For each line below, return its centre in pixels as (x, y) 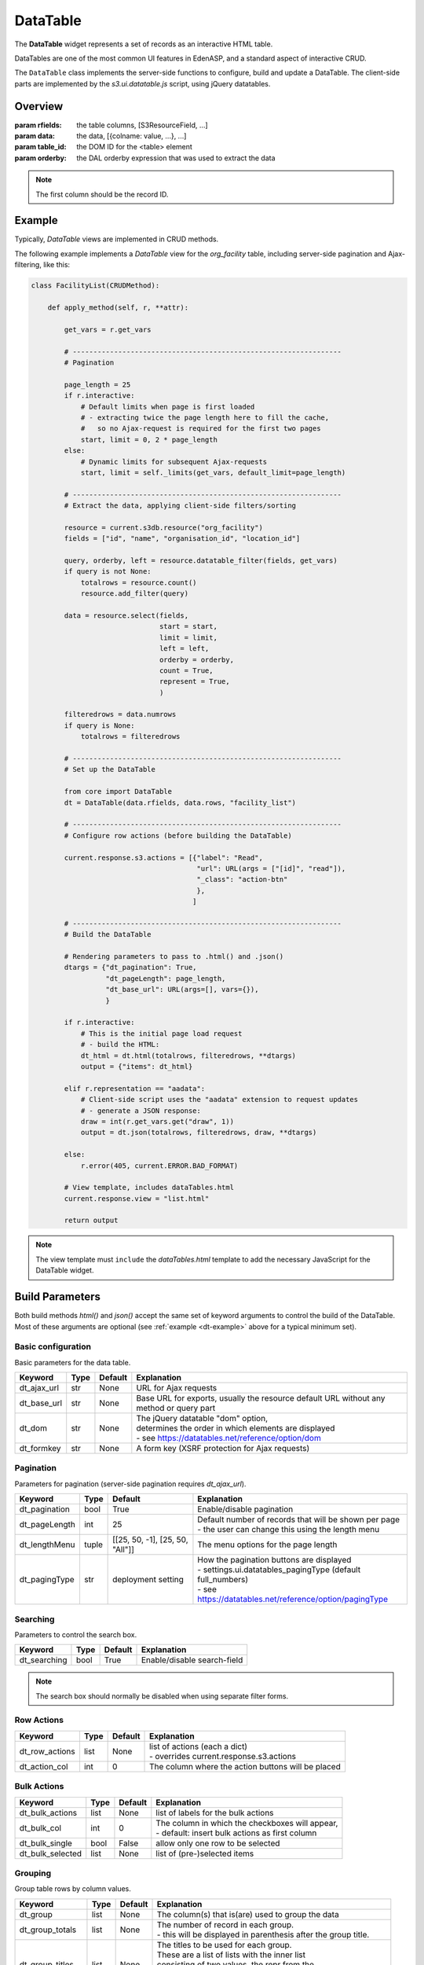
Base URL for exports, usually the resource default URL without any (261, 1398)
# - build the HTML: (120, 1045)
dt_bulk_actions (48, 1813)
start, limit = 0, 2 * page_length (149, 439)
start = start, (188, 626)
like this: (57, 265)
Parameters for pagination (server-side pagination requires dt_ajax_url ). (130, 1484)
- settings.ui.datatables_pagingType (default (279, 1570)
